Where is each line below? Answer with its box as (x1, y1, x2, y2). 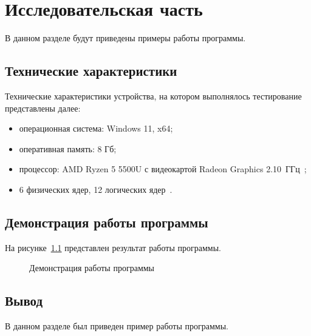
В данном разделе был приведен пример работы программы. (5, 320, 229, 332)
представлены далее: (5, 101, 81, 114)
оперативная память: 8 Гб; (19, 142, 117, 155)
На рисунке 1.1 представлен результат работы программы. (5, 241, 221, 254)
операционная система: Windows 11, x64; (19, 122, 173, 135)
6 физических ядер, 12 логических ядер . (19, 183, 173, 195)
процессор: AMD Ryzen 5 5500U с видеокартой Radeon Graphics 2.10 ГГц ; (19, 163, 307, 175)
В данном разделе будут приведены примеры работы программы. (5, 32, 246, 44)
